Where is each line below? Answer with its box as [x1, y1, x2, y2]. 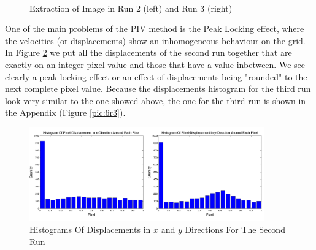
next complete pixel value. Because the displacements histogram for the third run [5, 82, 311, 95]
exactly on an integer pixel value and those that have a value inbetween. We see [5, 58, 305, 70]
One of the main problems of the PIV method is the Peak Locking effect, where [5, 22, 304, 35]
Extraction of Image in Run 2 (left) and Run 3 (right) [29, 1, 233, 14]
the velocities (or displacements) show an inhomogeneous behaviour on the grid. [5, 34, 306, 47]
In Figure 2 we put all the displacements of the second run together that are [5, 46, 292, 59]
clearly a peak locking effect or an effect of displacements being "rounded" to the [5, 70, 307, 83]
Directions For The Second [185, 222, 285, 235]
